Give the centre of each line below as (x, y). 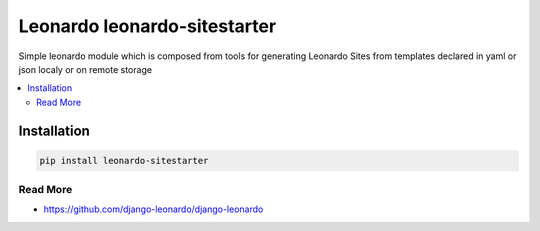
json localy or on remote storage (85, 69)
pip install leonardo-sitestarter (124, 160)
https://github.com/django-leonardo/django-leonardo (153, 209)
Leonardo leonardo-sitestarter (147, 26)
